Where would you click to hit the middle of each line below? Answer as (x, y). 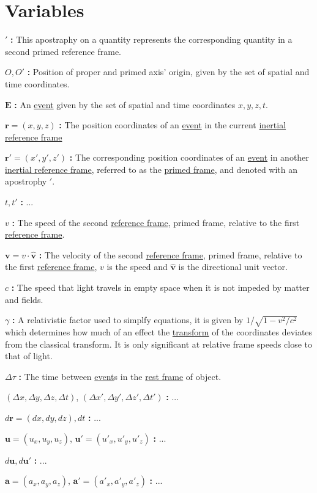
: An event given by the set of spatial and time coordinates (125, 104)
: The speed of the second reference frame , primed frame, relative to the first (156, 222)
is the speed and (137, 267)
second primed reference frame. (63, 51)
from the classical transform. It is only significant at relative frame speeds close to (159, 344)
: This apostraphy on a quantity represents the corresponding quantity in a (151, 39)
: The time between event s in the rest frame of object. (120, 376)
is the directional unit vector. (233, 267)
